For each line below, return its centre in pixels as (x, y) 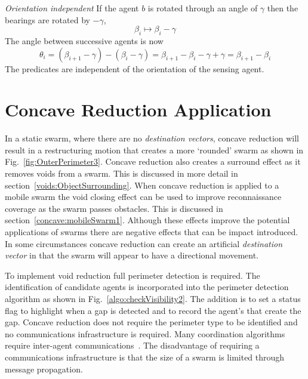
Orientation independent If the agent (72, 8)
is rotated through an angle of (203, 8)
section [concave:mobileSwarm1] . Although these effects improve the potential (147, 220)
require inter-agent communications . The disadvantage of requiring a (132, 345)
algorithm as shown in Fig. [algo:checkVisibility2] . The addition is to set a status (153, 299)
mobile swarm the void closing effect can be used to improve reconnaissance (143, 197)
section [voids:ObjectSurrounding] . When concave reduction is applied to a (142, 185)
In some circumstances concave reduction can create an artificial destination (144, 243)
